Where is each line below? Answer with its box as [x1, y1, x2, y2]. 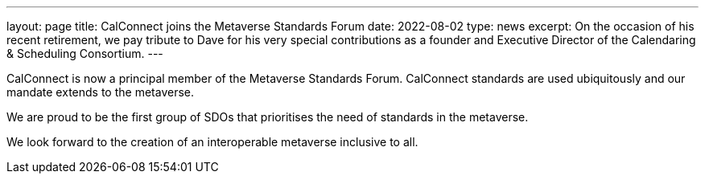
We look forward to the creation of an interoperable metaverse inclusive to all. [6, 135, 418, 149]
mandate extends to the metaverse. [6, 85, 194, 99]
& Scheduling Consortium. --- [6, 47, 163, 60]
